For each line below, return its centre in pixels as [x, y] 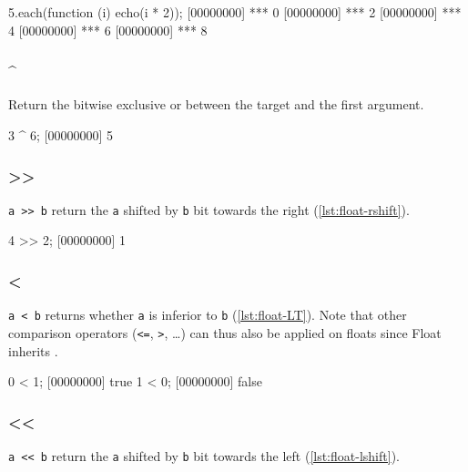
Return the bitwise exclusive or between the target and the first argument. [216, 104]
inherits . [33, 350]
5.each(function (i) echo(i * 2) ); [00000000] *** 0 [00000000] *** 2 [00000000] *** [235, 12]
